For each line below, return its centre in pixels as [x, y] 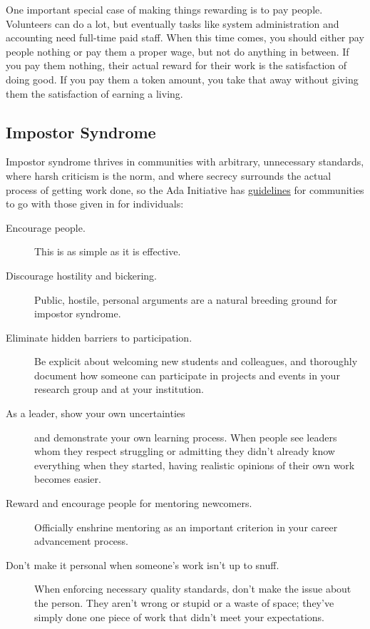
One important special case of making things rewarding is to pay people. [164, 9]
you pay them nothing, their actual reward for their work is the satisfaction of [176, 65]
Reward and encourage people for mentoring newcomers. [129, 503]
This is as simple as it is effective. [108, 251]
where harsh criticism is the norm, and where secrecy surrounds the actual [169, 175]
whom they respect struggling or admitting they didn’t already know [185, 451]
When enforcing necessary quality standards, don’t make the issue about [193, 589]
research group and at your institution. [119, 389]
